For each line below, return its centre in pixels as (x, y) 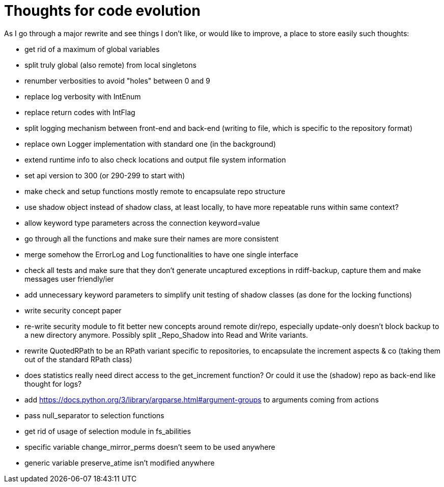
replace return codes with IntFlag (80, 112)
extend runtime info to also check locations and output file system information (155, 159)
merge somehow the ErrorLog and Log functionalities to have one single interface (161, 254)
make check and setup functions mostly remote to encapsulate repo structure (155, 191)
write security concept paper (73, 310)
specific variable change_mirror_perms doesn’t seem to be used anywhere (150, 447)
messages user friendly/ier (69, 279)
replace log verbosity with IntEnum (83, 96)
